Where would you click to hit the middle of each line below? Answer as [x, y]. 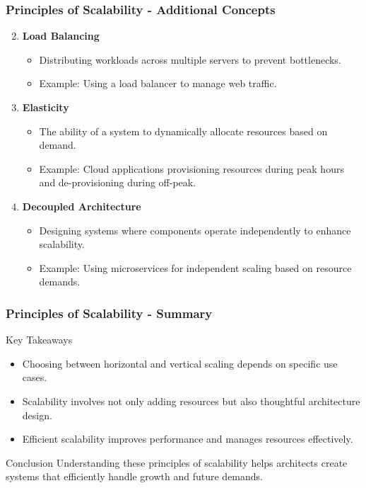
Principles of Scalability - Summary [109, 313]
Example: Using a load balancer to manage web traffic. [158, 83]
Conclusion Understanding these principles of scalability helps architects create [177, 462]
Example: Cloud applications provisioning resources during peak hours [191, 168]
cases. [35, 377]
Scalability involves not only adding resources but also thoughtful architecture [191, 401]
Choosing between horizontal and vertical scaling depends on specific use [180, 363]
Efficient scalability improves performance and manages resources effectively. [188, 439]
